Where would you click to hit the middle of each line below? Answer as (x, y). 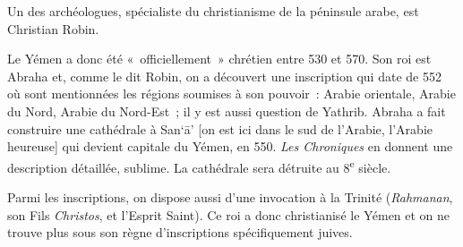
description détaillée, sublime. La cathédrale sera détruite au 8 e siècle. (199, 166)
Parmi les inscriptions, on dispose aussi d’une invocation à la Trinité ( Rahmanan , (230, 197)
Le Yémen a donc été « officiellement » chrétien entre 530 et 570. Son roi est (219, 59)
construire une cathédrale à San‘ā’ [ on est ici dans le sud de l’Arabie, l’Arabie (220, 128)
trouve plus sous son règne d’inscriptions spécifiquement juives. (180, 232)
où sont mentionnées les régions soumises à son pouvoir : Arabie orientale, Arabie (231, 94)
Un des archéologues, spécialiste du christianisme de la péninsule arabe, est (213, 11)
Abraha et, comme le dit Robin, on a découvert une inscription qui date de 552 (224, 76)
